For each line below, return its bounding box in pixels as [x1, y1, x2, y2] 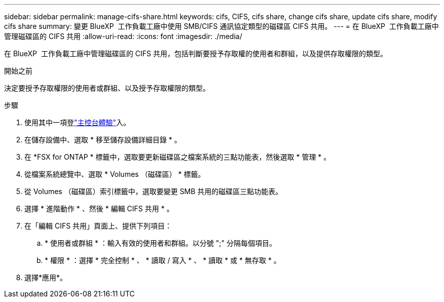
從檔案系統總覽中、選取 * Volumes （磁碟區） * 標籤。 [24, 170, 205, 178]
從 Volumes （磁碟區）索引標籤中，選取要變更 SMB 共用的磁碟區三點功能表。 [24, 187, 283, 196]
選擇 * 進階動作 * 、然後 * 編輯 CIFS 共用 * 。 [24, 204, 174, 213]
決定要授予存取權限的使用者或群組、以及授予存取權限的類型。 [4, 84, 210, 92]
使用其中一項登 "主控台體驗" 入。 [24, 118, 131, 127]
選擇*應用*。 [24, 273, 67, 282]
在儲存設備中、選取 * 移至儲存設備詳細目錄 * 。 [24, 135, 181, 144]
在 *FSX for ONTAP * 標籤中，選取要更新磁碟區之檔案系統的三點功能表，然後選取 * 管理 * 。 [24, 153, 331, 161]
